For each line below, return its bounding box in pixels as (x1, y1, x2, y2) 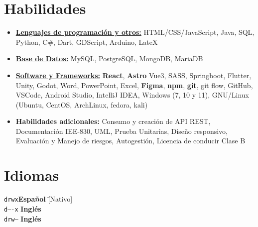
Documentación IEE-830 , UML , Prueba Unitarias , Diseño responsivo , (15, 125, 228, 136)
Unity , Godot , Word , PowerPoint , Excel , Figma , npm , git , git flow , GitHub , (15, 80, 253, 90)
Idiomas (4, 165, 59, 185)
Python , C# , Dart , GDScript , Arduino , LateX (15, 36, 158, 47)
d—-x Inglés (4, 203, 41, 214)
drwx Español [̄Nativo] (4, 194, 73, 204)
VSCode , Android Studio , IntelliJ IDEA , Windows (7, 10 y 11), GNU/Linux (15, 90, 249, 100)
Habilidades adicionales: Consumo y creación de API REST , (15, 116, 211, 126)
